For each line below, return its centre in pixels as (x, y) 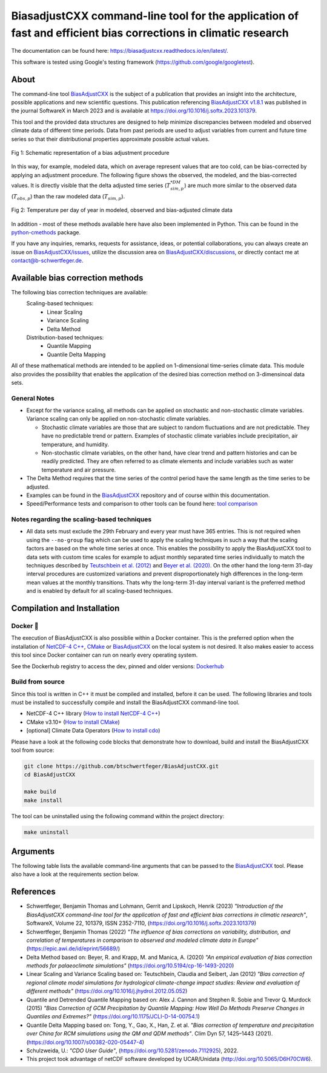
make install (43, 800)
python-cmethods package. (46, 232)
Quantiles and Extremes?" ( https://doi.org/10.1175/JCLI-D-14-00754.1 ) (113, 1017)
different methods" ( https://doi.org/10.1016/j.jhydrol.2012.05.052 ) (107, 991)
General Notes (33, 398)
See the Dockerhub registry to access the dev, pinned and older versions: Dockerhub (117, 666)
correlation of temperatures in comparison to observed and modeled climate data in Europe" (142, 940)
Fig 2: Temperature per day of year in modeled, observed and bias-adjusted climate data (122, 210)
